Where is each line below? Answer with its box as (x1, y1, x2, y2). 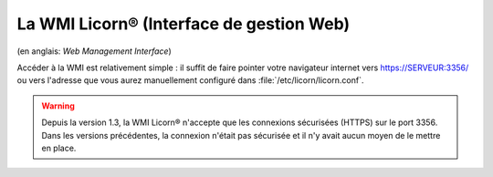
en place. (41, 142, 77, 153)
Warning (41, 100, 75, 111)
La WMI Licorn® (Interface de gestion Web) (16, 14, 351, 34)
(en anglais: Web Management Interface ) (16, 46, 173, 57)
